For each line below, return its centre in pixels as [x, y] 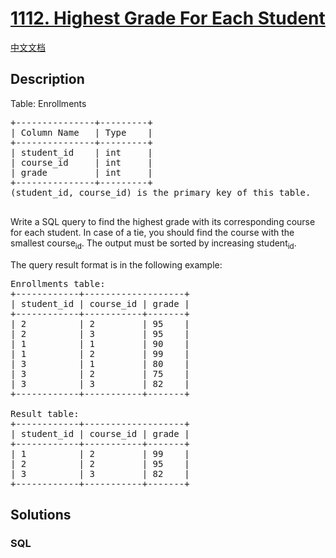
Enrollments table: [58, 283]
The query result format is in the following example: [116, 264]
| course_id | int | [81, 162]
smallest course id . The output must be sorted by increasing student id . [153, 244]
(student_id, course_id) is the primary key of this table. [161, 192]
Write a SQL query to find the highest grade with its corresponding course [163, 221]
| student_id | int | [81, 152]
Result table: [45, 413]
